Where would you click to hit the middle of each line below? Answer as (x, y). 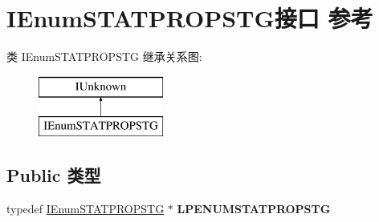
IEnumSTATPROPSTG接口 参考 (190, 18)
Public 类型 (54, 175)
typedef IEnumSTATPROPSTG (86, 209)
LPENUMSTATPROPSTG (254, 209)
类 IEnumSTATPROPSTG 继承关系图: (104, 57)
